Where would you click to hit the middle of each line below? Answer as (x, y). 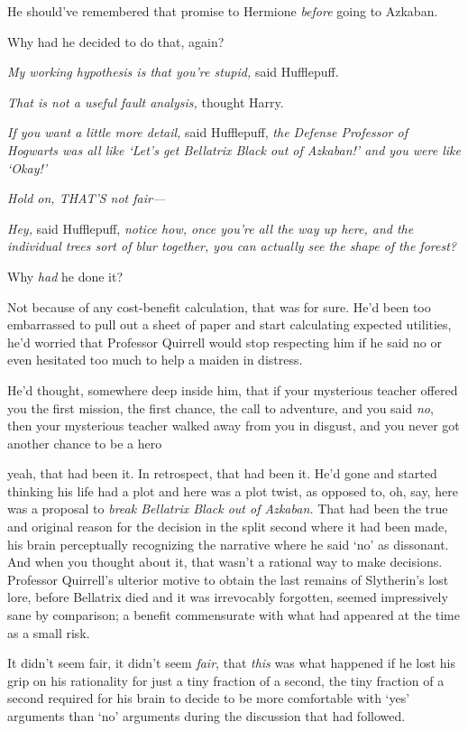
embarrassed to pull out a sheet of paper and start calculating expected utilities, (229, 324)
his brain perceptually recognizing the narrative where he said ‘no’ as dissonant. (228, 544)
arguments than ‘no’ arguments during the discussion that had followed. (206, 716)
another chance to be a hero (85, 443)
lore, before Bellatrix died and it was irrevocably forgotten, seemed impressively (228, 597)
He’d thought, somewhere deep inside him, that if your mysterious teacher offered (233, 389)
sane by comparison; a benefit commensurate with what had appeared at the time (234, 615)
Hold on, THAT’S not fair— (87, 198)
